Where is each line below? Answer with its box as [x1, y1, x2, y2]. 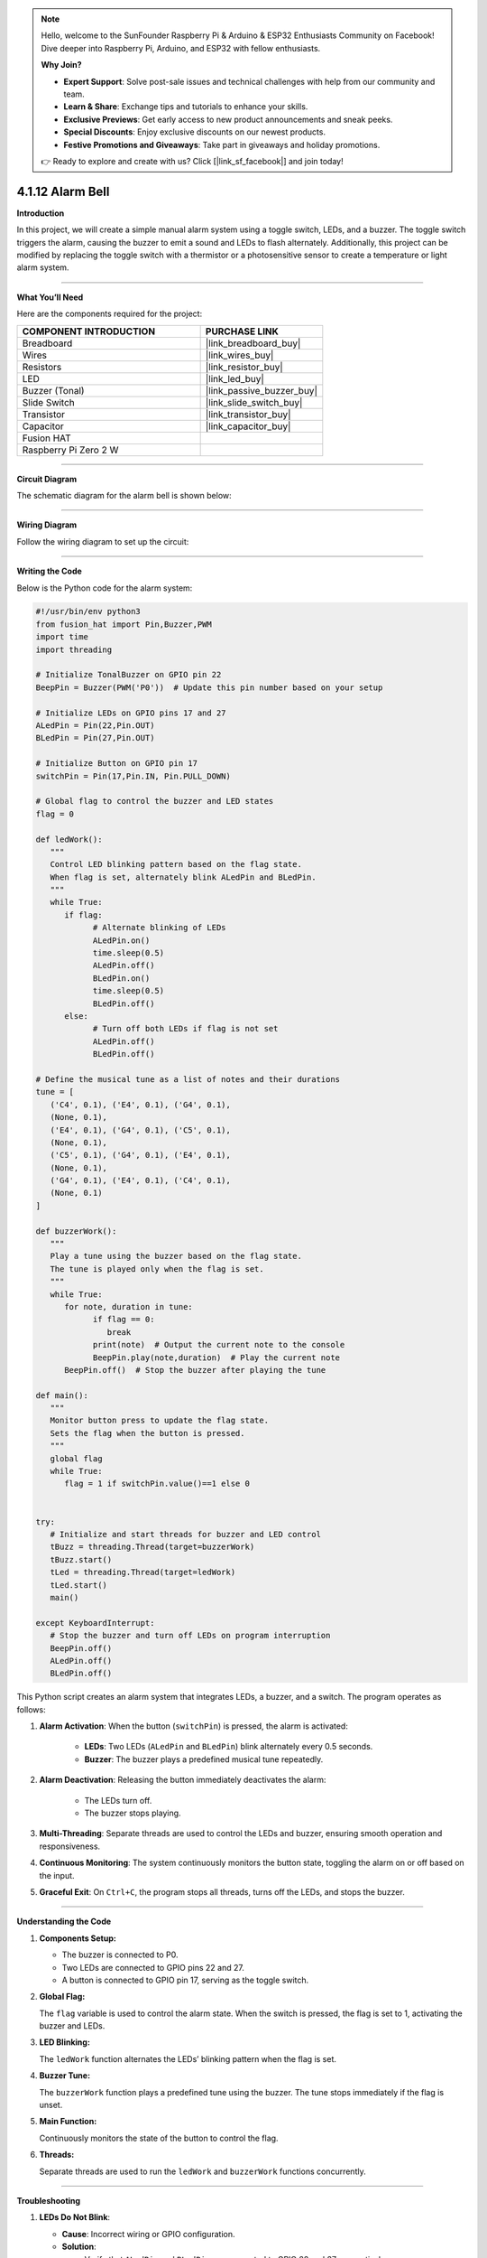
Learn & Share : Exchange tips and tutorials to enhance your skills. [63, 101, 308, 112]
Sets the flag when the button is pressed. [50, 1428, 245, 1438]
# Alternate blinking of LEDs [92, 922, 226, 933]
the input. [39, 1870, 76, 1880]
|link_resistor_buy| [205, 360, 283, 373]
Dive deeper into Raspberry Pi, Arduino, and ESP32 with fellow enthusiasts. [41, 42, 321, 53]
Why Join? [41, 60, 82, 70]
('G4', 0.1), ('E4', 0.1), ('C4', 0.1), [50, 1175, 232, 1186]
